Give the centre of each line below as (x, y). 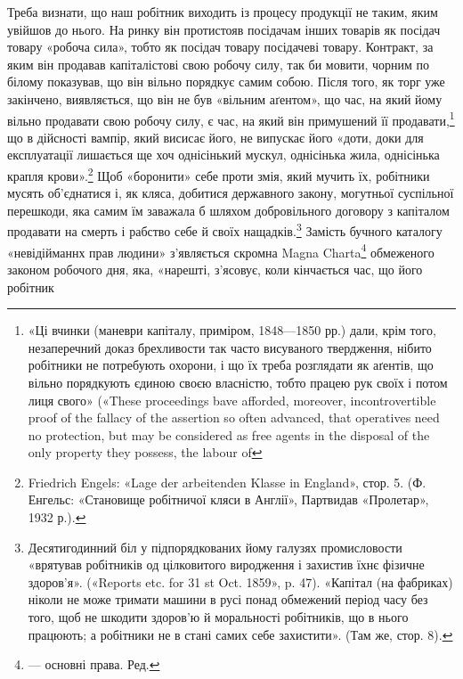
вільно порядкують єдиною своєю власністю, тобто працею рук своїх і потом (238, 382)
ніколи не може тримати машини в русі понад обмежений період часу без (228, 599)
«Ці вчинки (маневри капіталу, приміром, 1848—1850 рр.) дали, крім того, (232, 330)
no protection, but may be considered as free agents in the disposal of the (229, 434)
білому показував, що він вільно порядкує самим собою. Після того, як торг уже (226, 82)
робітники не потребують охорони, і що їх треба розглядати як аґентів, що (231, 365)
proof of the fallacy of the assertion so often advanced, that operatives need (234, 417)
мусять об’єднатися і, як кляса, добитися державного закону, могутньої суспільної (231, 193)
